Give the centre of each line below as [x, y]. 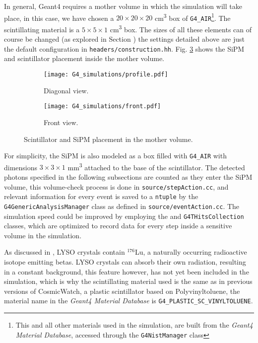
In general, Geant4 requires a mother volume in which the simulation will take [123, 6]
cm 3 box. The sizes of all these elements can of [181, 28]
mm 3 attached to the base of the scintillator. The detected [156, 166]
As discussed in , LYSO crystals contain [64, 252]
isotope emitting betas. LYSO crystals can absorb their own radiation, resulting [125, 262]
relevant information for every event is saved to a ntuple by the [101, 196]
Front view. [61, 122]
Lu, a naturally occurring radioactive [191, 252]
